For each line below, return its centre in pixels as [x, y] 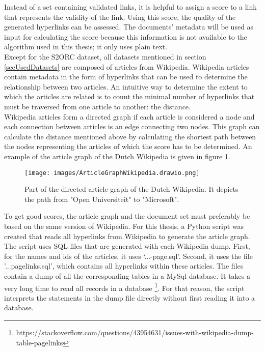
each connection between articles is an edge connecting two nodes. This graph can [132, 126]
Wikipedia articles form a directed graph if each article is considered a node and [129, 116]
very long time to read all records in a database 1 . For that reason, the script [124, 287]
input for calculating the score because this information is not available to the [126, 36]
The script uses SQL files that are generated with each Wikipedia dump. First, [127, 246]
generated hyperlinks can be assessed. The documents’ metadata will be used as [129, 27]
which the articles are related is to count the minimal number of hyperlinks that [129, 96]
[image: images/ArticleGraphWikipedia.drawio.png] [112, 173]
